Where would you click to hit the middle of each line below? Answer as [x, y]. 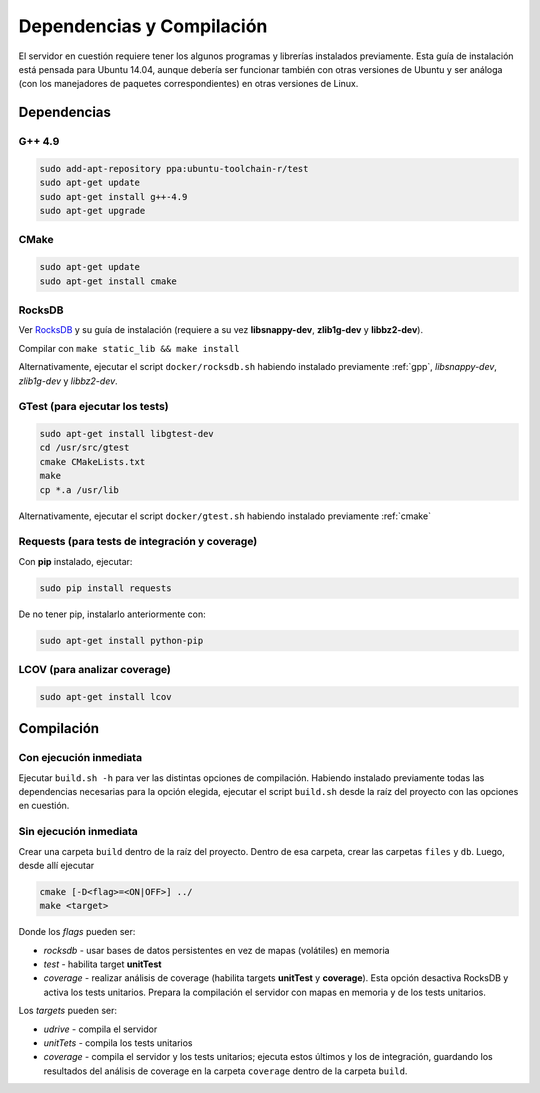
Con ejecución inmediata [80, 758]
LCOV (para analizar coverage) [95, 670]
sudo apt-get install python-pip [121, 640]
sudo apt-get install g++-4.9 [113, 196]
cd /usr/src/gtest [84, 448]
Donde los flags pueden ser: [77, 932]
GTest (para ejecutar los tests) [93, 407]
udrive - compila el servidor [100, 1029]
